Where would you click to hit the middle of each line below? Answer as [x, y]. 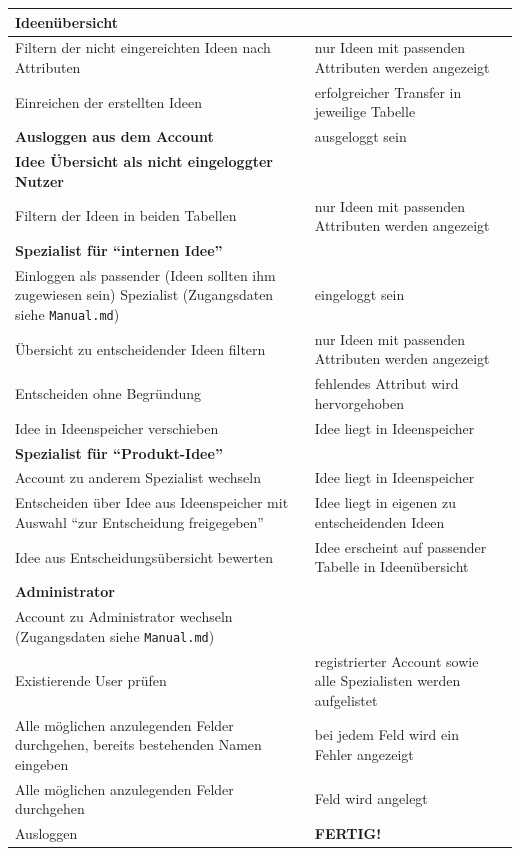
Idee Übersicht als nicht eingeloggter [144, 161]
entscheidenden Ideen [379, 521]
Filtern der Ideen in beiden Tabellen [126, 215]
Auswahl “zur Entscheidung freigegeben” [139, 521]
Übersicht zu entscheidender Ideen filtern [140, 348]
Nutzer [39, 180]
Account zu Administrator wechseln [124, 616]
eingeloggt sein [359, 294]
